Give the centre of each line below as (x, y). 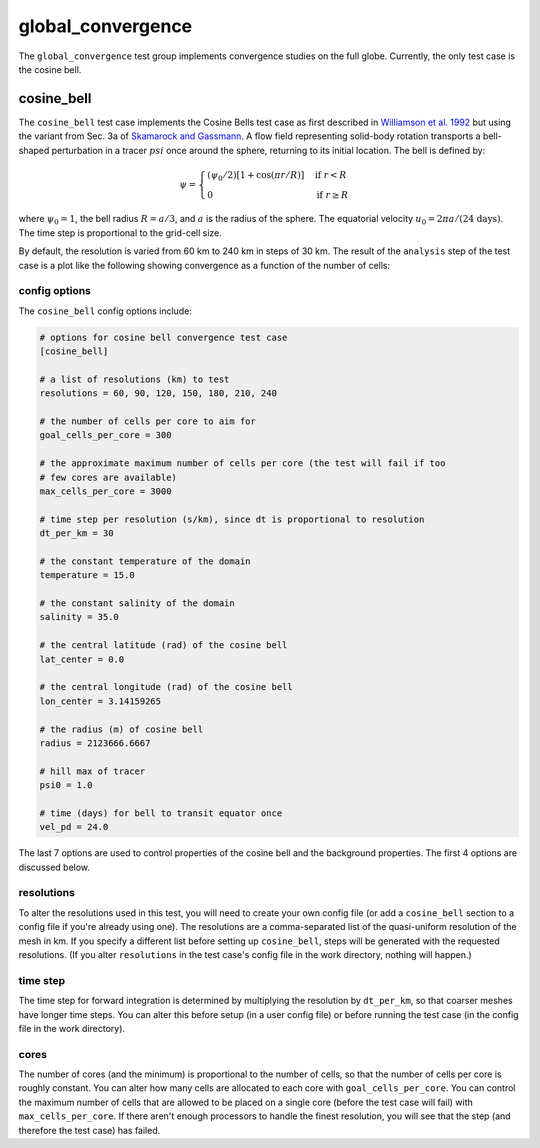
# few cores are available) (108, 477)
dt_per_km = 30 (76, 533)
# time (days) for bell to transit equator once (161, 813)
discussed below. (54, 867)
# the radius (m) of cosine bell (121, 729)
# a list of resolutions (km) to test (134, 379)
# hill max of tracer (92, 771)
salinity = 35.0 (79, 617)
